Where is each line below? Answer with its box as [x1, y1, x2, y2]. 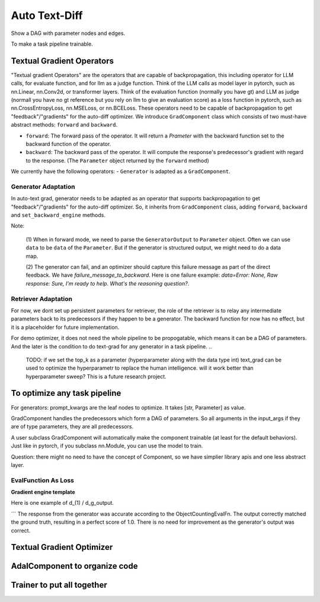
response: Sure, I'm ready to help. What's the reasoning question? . [25, 280, 190, 287]
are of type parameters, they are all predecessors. [11, 423, 133, 430]
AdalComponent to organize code [11, 561, 138, 571]
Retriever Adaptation [11, 294, 72, 303]
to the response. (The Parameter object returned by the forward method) [25, 157, 210, 164]
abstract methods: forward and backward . [11, 121, 118, 129]
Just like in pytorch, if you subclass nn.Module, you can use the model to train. [11, 442, 203, 450]
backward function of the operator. [25, 140, 111, 148]
